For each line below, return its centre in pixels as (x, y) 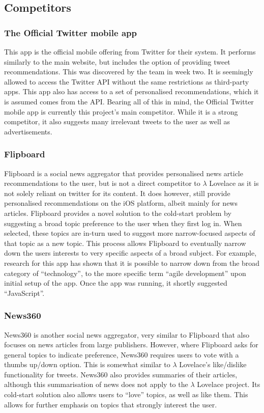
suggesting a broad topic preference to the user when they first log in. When (123, 223)
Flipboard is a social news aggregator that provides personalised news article (124, 173)
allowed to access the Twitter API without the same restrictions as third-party (127, 81)
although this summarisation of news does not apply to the (96, 384)
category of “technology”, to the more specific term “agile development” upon (125, 273)
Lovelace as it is (234, 183)
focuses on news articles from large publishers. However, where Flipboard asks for (131, 345)
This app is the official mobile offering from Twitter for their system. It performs (130, 51)
